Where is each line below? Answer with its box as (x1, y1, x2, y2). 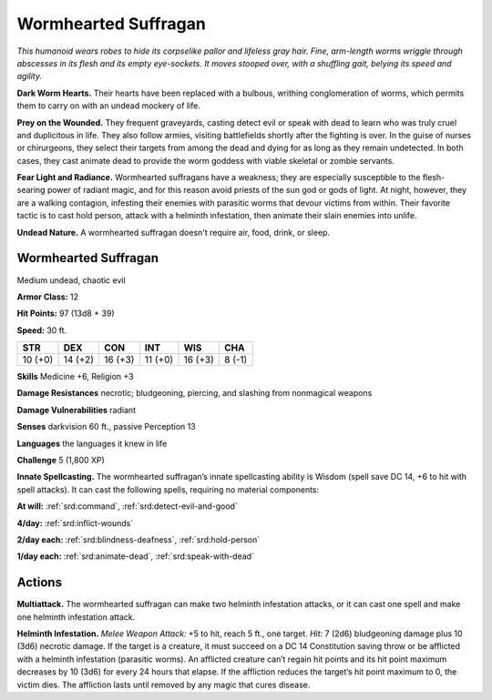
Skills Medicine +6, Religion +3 (16, 371, 134, 382)
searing (16, 185, 46, 196)
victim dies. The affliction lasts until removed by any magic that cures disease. (16, 679, 311, 690)
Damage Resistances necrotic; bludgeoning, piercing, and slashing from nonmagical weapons (16, 388, 373, 399)
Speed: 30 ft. (16, 324, 67, 336)
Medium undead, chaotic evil (16, 274, 127, 286)
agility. (16, 71, 43, 82)
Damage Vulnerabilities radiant (16, 404, 137, 415)
